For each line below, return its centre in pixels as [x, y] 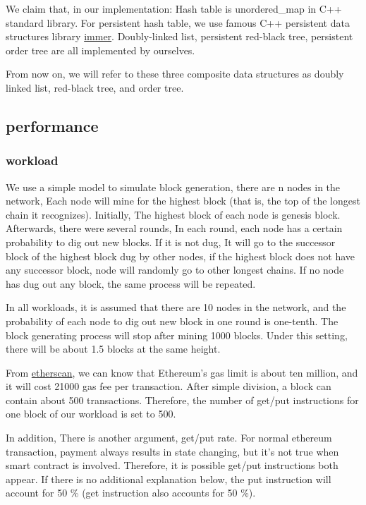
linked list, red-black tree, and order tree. [95, 87]
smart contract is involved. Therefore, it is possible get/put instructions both [172, 465]
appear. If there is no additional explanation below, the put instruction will [169, 479]
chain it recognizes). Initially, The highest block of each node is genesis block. [173, 214]
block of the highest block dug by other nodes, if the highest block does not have [181, 256]
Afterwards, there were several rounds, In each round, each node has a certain [174, 228]
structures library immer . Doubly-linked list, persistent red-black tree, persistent [179, 36]
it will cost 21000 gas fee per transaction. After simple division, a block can [169, 386]
